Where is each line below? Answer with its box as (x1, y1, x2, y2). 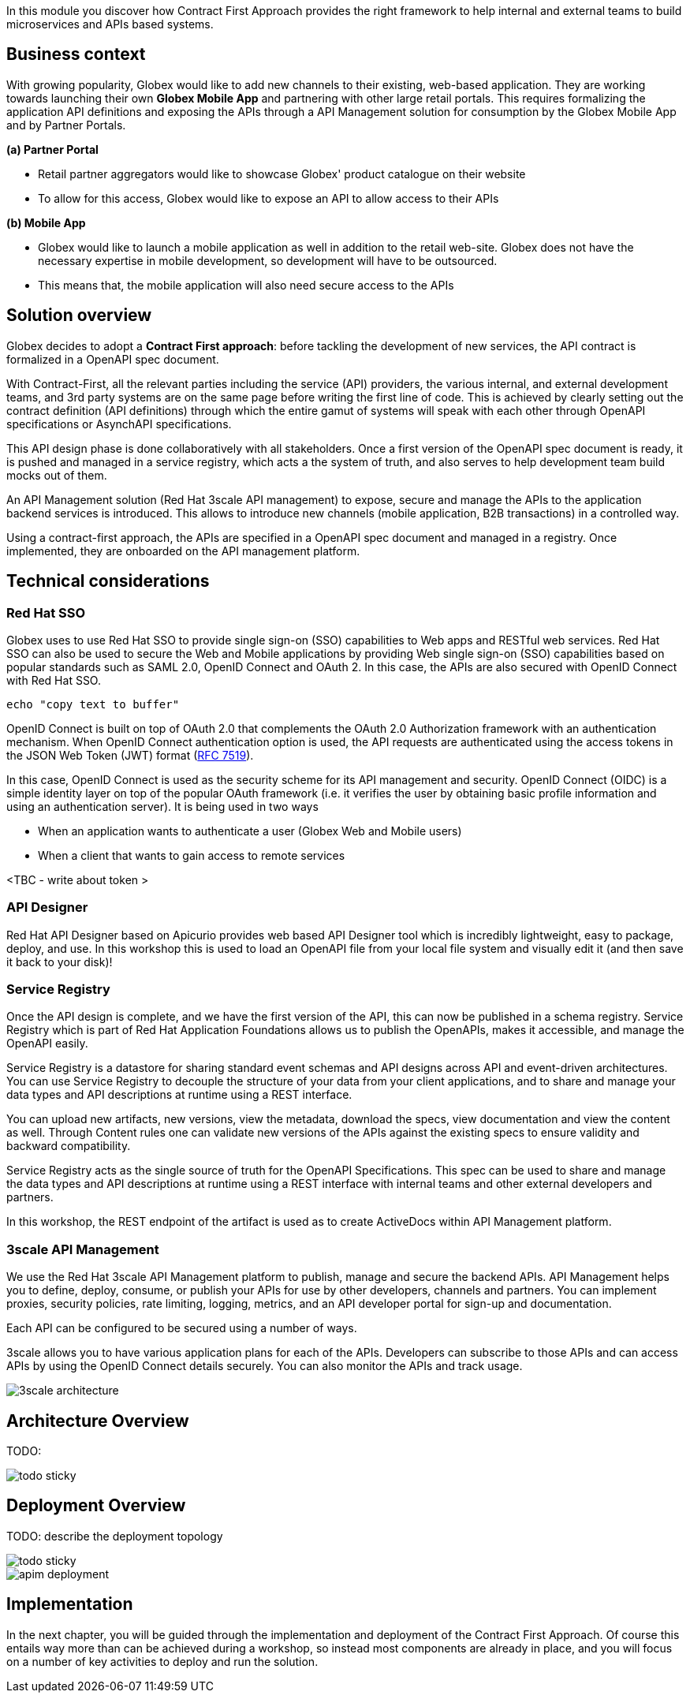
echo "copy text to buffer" (6, 697, 180, 711)
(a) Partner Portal (6, 142, 99, 156)
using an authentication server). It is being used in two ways (6, 799, 319, 813)
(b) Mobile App (6, 215, 86, 230)
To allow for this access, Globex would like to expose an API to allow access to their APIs (38, 191, 499, 205)
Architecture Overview (6, 1410, 189, 1431)
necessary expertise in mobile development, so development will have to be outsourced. (38, 253, 498, 267)
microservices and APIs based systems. (6, 17, 214, 31)
